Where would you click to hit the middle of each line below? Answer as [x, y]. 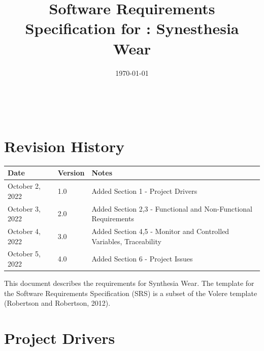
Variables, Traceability [126, 241]
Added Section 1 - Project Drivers [144, 191]
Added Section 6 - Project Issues [142, 259]
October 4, [24, 231]
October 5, [24, 254]
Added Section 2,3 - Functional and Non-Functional [172, 208]
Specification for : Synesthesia [132, 28]
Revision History [64, 146]
